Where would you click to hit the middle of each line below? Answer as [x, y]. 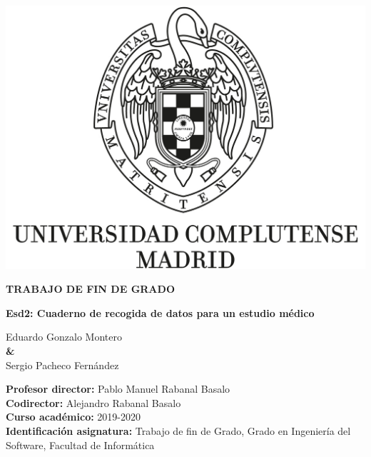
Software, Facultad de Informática [80, 445]
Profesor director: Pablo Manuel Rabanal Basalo [118, 389]
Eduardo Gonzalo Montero [64, 337]
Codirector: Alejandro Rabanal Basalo [93, 402]
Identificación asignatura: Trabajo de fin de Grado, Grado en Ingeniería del [178, 430]
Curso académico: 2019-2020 [73, 417]
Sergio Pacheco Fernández [62, 365]
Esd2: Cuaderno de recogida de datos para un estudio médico [160, 312]
